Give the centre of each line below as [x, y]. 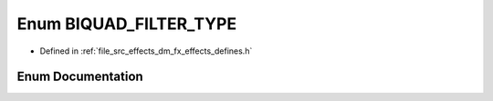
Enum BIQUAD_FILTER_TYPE [127, 24]
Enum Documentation [80, 77]
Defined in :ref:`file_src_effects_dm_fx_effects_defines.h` [146, 51]
